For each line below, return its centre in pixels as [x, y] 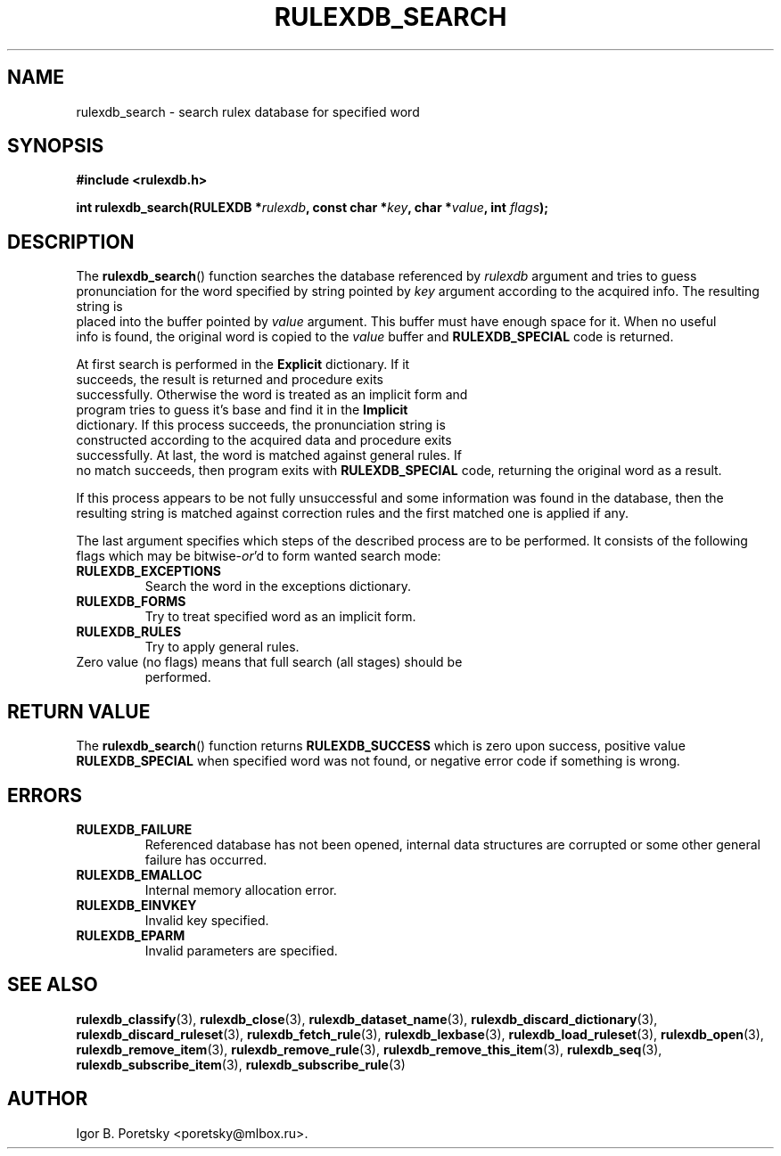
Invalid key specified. [207, 920]
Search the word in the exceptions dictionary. [278, 586]
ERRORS [45, 795]
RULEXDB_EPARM [131, 935]
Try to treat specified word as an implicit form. [280, 617]
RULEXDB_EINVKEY [136, 905]
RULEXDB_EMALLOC [139, 874]
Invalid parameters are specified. [241, 950]
